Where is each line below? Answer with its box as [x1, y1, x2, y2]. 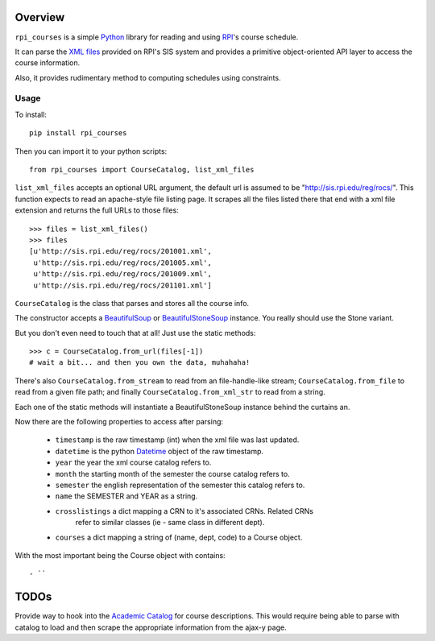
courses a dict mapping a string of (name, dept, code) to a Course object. [55, 532, 303, 542]
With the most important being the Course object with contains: [14, 550, 226, 560]
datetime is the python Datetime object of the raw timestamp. [55, 446, 263, 456]
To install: [14, 110, 48, 119]
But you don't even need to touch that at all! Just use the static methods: [14, 328, 256, 337]
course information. [14, 58, 81, 68]
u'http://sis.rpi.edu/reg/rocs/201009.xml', [33, 270, 213, 279]
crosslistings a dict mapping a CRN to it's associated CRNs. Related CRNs [55, 506, 314, 515]
